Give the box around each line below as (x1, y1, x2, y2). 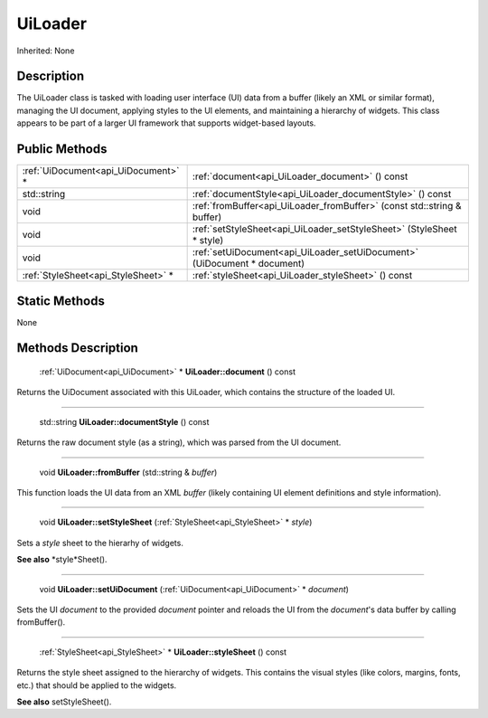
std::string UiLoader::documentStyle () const (39, 416, 210, 427)
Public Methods (16, 141, 108, 157)
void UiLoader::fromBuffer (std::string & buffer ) (39, 467, 218, 477)
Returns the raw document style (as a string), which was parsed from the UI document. (16, 437, 342, 448)
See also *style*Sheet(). (16, 554, 108, 565)
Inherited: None (16, 45, 75, 56)
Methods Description (16, 340, 139, 356)
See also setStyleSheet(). (16, 696, 112, 707)
